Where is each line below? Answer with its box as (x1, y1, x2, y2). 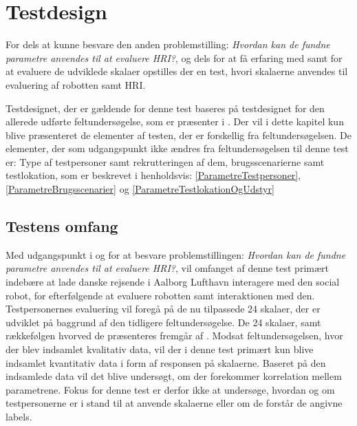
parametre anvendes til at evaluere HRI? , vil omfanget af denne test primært (6, 261, 329, 275)
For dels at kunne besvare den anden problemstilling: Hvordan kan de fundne (6, 37, 330, 52)
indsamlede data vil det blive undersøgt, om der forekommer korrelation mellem (6, 369, 342, 383)
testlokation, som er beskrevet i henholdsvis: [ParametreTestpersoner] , (6, 168, 301, 182)
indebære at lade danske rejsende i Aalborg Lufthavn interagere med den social (6, 275, 340, 289)
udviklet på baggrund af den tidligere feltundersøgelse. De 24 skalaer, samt (6, 315, 321, 329)
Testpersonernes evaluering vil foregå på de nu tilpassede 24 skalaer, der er (6, 301, 321, 316)
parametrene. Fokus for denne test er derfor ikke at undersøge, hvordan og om (6, 382, 335, 396)
